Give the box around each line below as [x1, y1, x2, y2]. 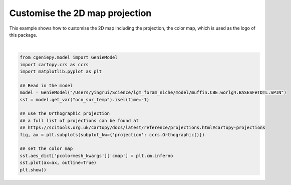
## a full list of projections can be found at [20, 118, 139, 123]
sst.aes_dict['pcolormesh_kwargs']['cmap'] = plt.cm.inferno [20, 153, 173, 158]
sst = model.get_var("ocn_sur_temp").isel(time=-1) [20, 97, 150, 102]
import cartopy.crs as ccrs [20, 62, 89, 67]
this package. [9, 32, 38, 38]
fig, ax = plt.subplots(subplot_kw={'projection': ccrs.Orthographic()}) [20, 132, 205, 137]
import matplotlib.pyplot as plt [20, 69, 102, 75]
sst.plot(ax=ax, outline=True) [20, 160, 97, 165]
